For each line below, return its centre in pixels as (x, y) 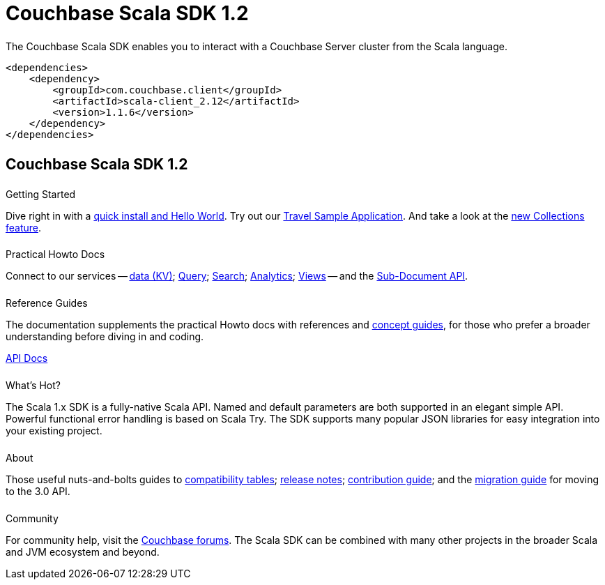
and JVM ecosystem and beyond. (83, 552)
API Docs (27, 358)
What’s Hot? (33, 386)
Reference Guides (47, 303)
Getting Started (41, 194)
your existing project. (54, 431)
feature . (24, 227)
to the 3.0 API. (38, 491)
